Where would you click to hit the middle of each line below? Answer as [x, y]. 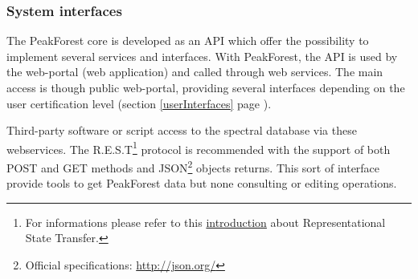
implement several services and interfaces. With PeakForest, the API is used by [202, 56]
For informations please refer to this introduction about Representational [205, 222]
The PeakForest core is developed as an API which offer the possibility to [188, 40]
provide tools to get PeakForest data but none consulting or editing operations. [202, 183]
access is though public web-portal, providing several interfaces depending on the [206, 87]
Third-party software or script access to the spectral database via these [182, 130]
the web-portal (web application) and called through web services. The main [195, 72]
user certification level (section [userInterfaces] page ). [139, 103]
